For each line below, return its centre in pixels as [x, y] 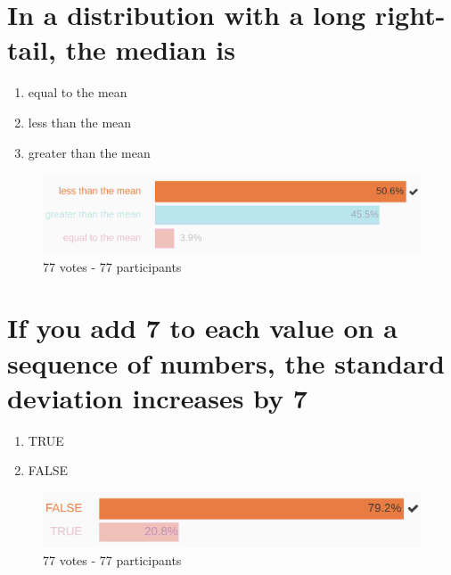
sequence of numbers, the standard [226, 362]
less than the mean [80, 122]
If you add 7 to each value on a [202, 328]
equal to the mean [78, 92]
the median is [150, 49]
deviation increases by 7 [157, 397]
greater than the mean [89, 152]
